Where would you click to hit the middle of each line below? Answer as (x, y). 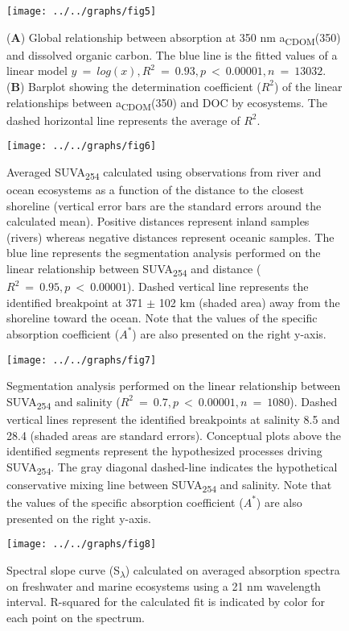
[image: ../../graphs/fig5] (82, 11)
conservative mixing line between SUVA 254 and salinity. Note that (169, 485)
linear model (37, 71)
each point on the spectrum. (76, 617)
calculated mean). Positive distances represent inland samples (158, 221)
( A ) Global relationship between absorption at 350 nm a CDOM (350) (174, 38)
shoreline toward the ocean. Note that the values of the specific (162, 318)
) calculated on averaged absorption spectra (232, 569)
